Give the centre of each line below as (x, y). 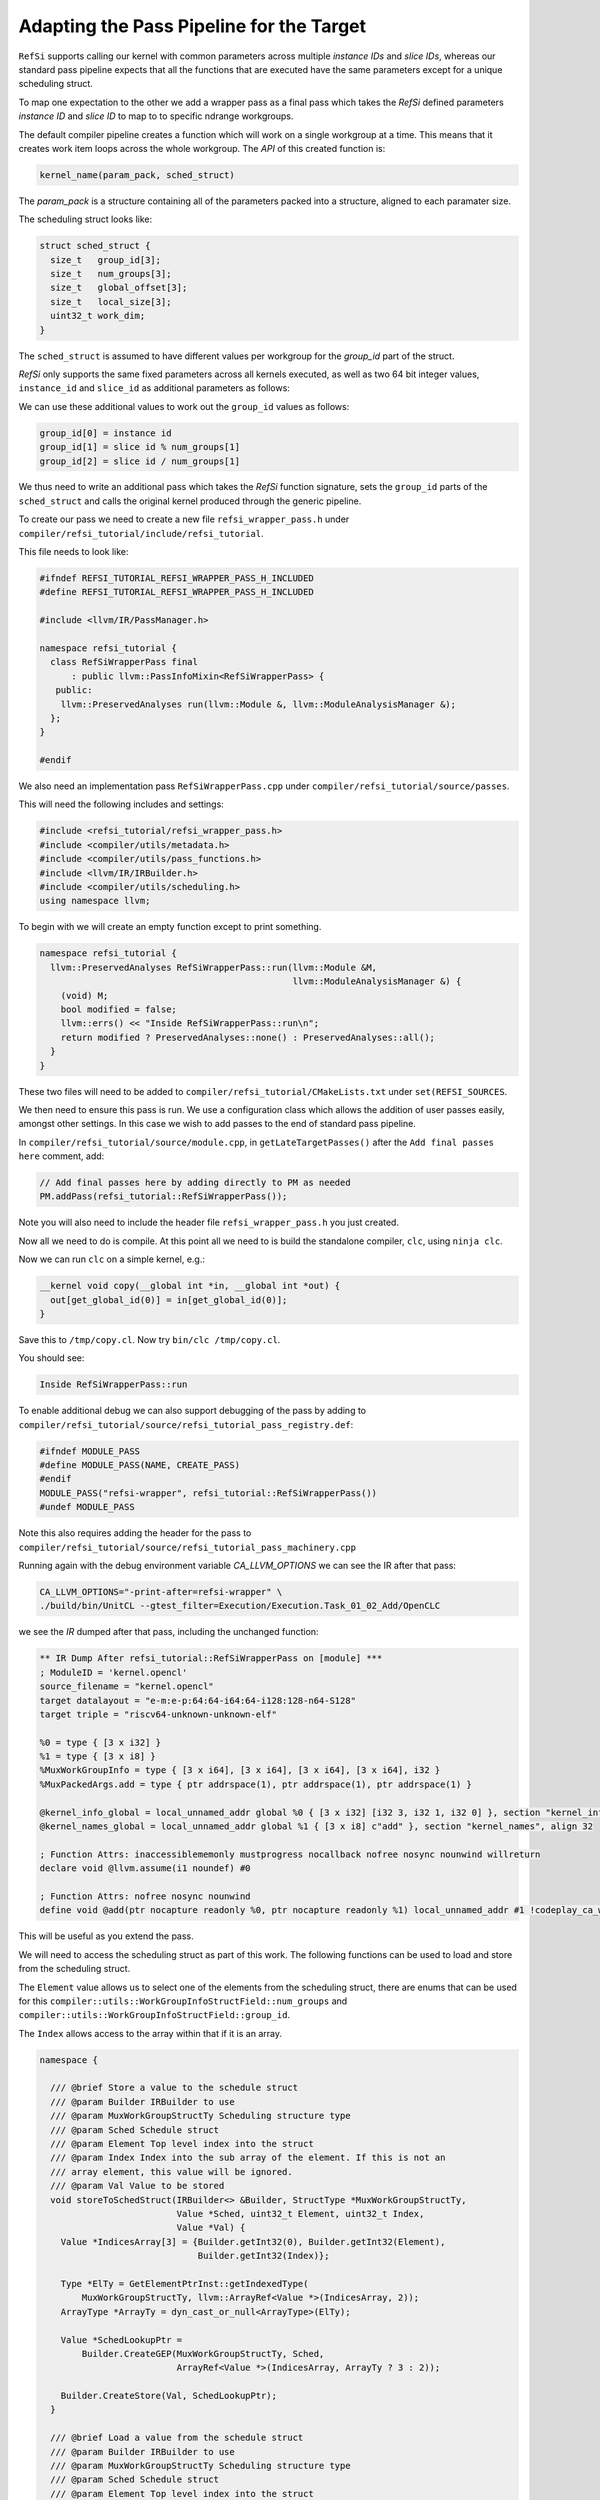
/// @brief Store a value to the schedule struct (174, 2088)
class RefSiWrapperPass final (124, 662)
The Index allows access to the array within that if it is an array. (150, 2033)
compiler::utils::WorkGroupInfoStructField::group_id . (154, 2015)
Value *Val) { (211, 2228)
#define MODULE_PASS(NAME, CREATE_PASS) (139, 1465)
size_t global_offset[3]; (119, 288)
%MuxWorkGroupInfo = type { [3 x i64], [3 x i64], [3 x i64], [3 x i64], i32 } (240, 1770)
